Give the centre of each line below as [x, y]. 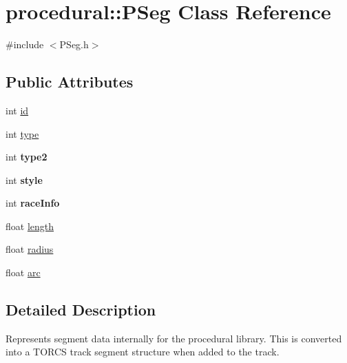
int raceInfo [33, 203]
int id [17, 110]
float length [30, 226]
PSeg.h [74, 44]
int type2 [27, 157]
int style [24, 179]
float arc [23, 272]
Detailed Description [81, 310]
